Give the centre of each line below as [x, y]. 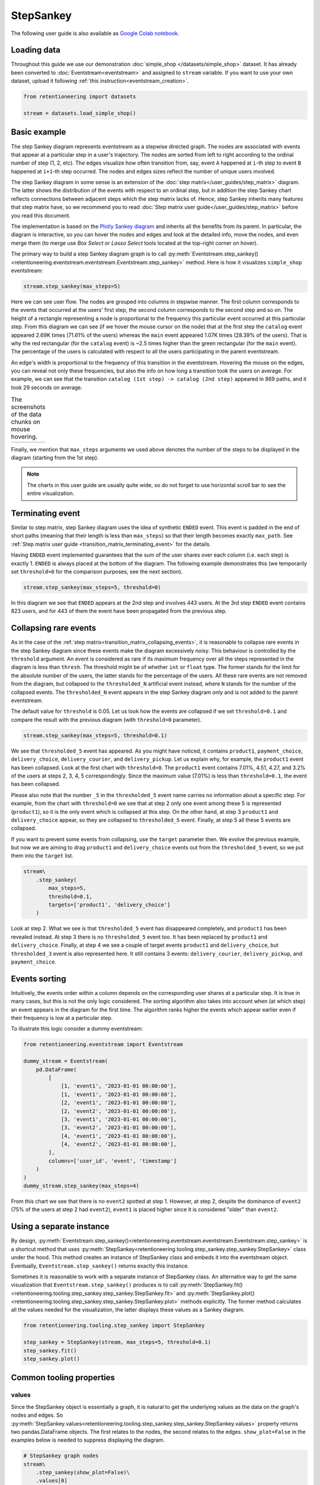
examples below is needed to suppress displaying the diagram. [88, 1440]
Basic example [39, 132]
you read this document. [41, 215]
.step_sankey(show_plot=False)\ [83, 1473]
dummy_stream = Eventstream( [66, 1061]
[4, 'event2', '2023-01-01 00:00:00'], [119, 1144]
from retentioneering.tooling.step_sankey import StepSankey [114, 1326]
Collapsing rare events [54, 628]
